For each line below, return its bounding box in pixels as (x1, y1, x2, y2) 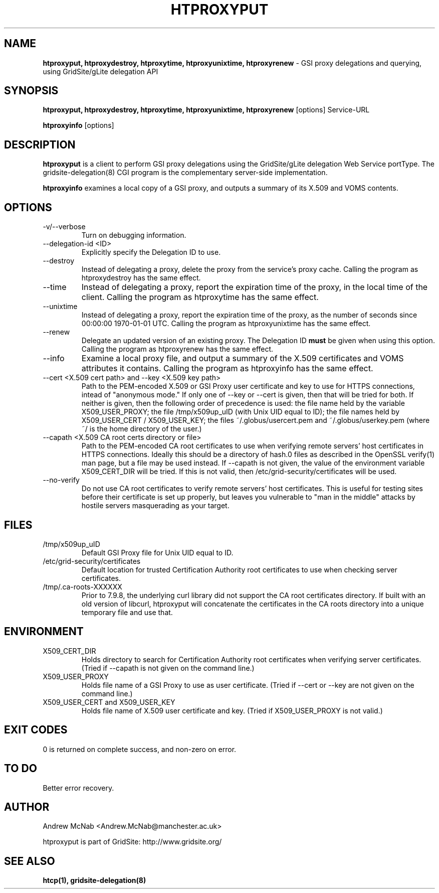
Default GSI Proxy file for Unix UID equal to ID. (81, 548, 234, 557)
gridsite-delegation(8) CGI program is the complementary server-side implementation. (43, 168, 328, 177)
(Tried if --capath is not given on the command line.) (81, 663, 255, 672)
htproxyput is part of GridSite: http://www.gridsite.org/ (43, 837, 222, 846)
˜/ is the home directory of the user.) (81, 424, 202, 433)
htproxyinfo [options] (43, 121, 114, 130)
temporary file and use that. (81, 608, 173, 617)
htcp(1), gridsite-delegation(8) (43, 876, 146, 885)
